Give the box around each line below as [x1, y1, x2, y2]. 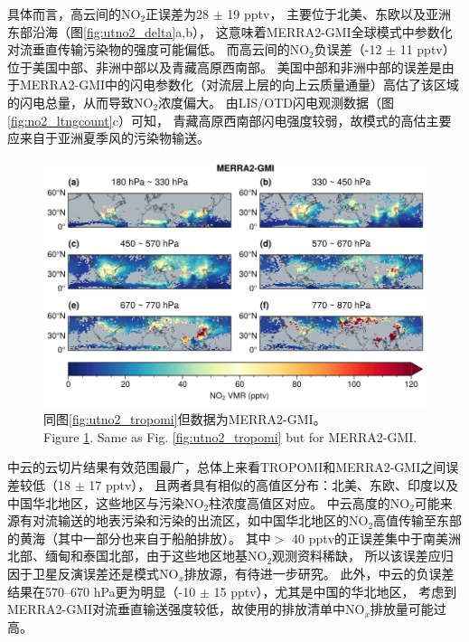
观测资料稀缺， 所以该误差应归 [272, 546, 454, 565]
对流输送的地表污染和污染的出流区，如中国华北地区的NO [32, 511, 369, 530]
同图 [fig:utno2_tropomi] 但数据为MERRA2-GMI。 [43, 410, 326, 429]
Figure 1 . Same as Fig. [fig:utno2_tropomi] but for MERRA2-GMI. [43, 427, 417, 446]
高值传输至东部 [373, 511, 463, 530]
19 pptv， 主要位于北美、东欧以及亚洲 [227, 5, 452, 23]
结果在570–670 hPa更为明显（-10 [7, 581, 196, 600]
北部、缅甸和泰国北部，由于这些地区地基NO [7, 546, 267, 565]
